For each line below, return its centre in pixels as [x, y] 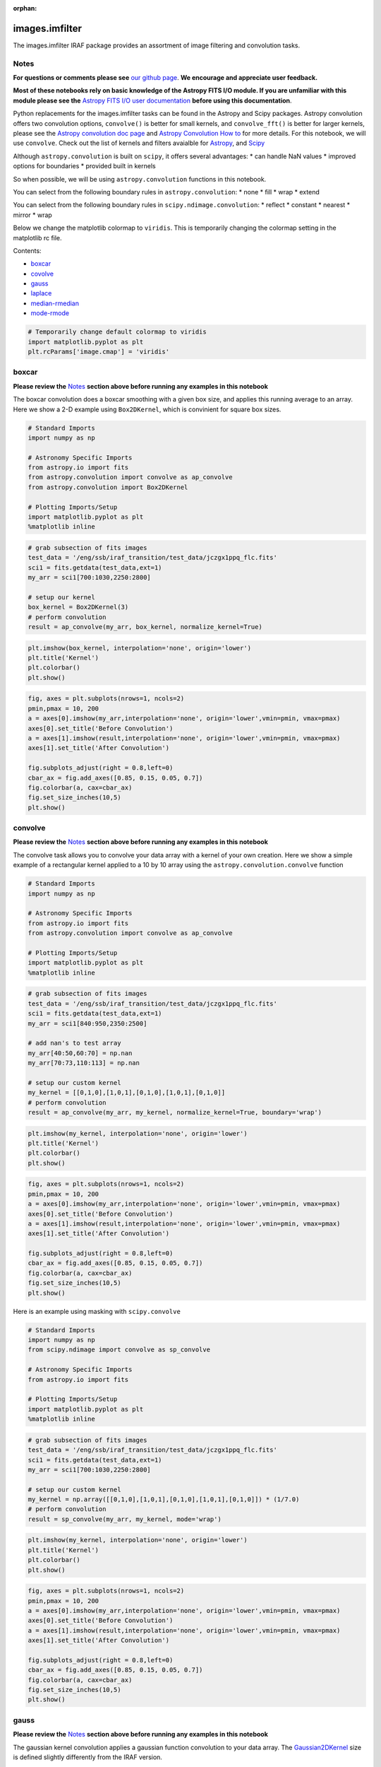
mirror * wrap [32, 215]
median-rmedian [55, 303]
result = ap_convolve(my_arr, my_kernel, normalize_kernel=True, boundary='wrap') [175, 1113]
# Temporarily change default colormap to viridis [117, 332]
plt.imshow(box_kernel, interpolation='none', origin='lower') [140, 648]
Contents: [27, 250]
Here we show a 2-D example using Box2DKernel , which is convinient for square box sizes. [147, 409]
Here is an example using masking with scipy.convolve [97, 1311]
